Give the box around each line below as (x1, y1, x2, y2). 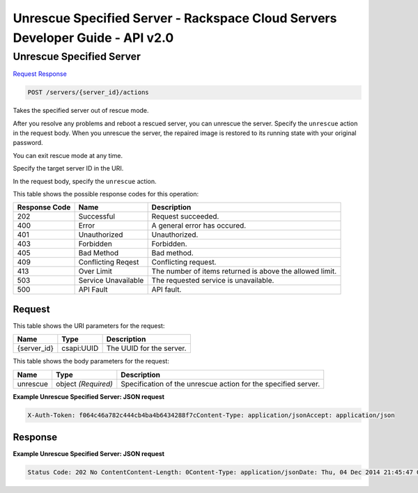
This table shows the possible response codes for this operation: (13, 189, 199, 198)
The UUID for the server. (106, 343, 187, 353)
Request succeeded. (151, 212, 219, 221)
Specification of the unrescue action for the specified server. (121, 379, 320, 389)
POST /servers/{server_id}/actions (27, 88, 149, 97)
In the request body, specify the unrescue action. (13, 177, 157, 185)
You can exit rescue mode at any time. (13, 151, 123, 159)
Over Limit (78, 267, 113, 276)
